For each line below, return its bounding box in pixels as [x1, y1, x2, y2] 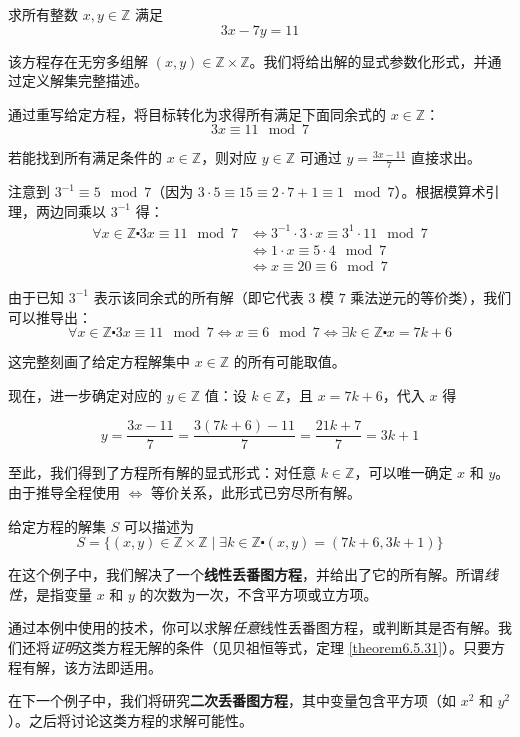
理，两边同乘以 [8, 200, 106, 221]
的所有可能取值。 [233, 351, 346, 372]
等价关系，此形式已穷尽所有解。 [151, 482, 362, 503]
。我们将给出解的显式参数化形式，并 [249, 50, 488, 71]
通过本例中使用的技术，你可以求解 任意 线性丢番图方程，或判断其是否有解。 [8, 617, 498, 638]
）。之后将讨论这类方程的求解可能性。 [8, 709, 253, 730]
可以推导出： [8, 306, 92, 327]
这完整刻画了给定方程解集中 [8, 351, 190, 372]
